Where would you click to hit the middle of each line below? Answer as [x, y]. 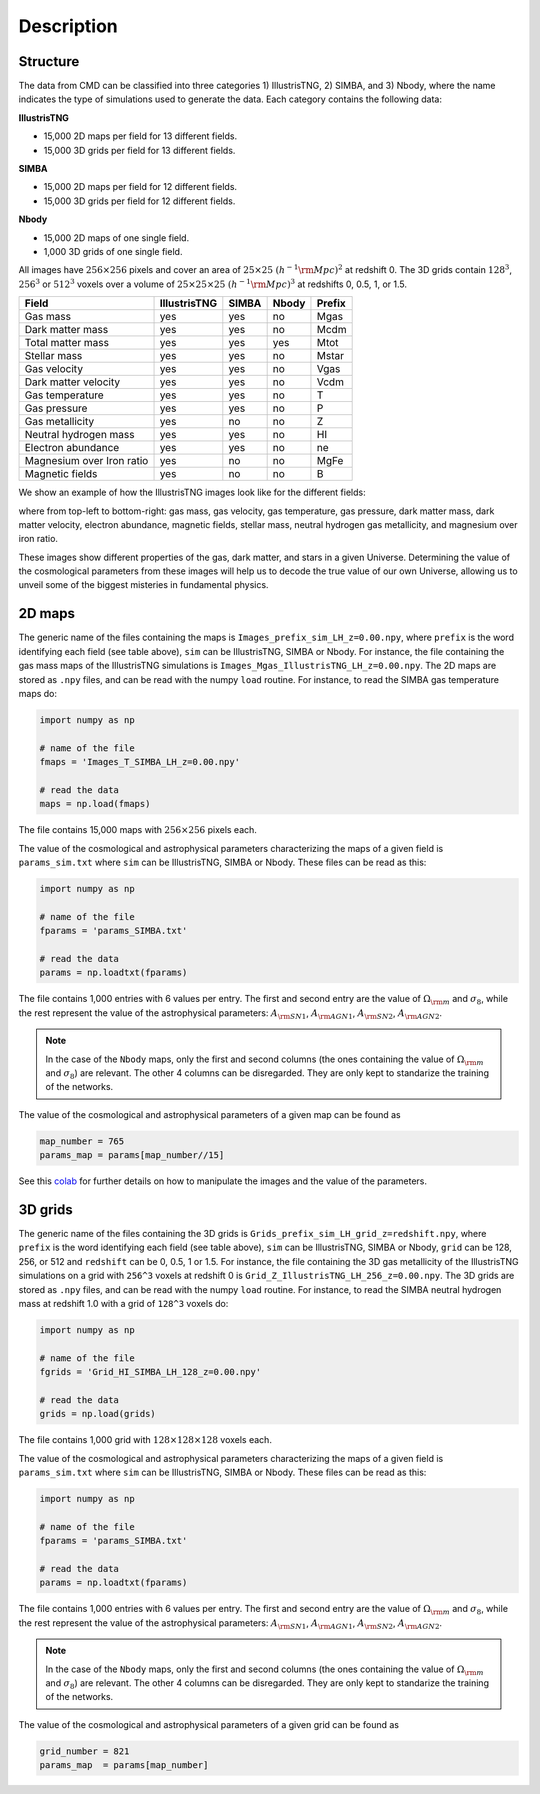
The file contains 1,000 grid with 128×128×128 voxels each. [145, 1440]
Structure [49, 61]
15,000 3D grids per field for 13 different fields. [139, 150]
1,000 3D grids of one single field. [113, 251]
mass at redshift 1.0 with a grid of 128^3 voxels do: [123, 1303]
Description [68, 26]
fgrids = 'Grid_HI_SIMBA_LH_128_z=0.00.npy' [150, 1372]
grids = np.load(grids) [98, 1414]
